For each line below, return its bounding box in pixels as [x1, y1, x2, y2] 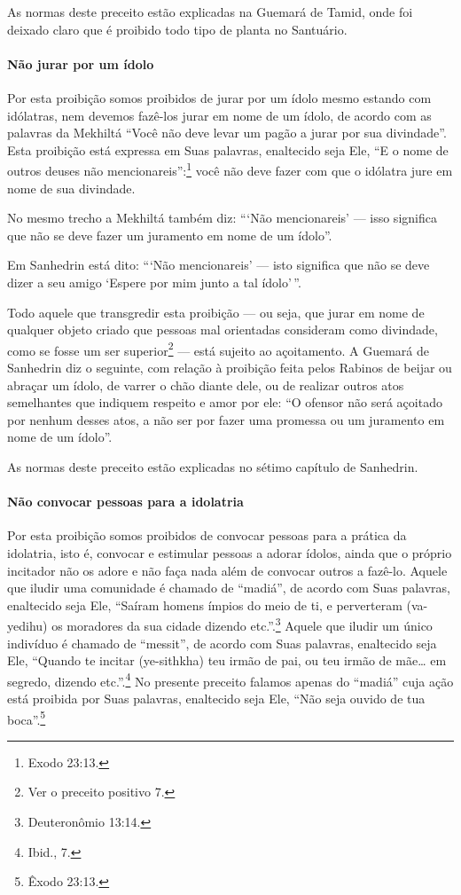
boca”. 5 [7, 707, 46, 728]
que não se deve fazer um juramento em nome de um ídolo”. [7, 225, 332, 244]
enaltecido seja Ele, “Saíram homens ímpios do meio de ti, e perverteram [7, 595, 402, 614]
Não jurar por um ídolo [7, 54, 154, 73]
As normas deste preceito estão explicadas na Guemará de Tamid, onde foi [7, 3, 413, 20]
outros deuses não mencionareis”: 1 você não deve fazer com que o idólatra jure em [7, 159, 453, 180]
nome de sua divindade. [7, 178, 136, 197]
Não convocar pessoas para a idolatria [7, 492, 244, 511]
